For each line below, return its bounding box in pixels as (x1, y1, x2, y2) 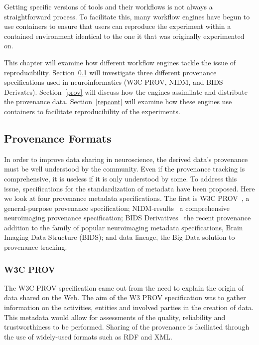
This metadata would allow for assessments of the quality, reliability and (4, 312, 226, 322)
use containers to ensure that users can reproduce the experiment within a (4, 21, 231, 31)
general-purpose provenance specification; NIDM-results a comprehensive (4, 202, 230, 213)
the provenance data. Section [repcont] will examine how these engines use (4, 96, 232, 107)
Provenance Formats (4, 130, 112, 146)
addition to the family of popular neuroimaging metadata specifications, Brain (4, 222, 243, 232)
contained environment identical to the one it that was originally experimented (4, 30, 245, 41)
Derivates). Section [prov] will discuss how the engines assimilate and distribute (4, 86, 248, 97)
